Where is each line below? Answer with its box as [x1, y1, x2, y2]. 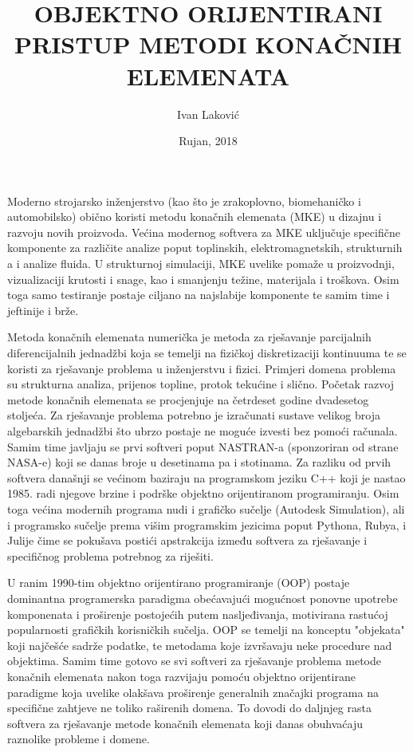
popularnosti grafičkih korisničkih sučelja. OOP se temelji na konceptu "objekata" [7, 621, 405, 638]
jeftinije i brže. [7, 301, 79, 318]
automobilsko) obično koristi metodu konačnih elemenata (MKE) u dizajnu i [7, 208, 382, 225]
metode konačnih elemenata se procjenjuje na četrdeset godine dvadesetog [7, 391, 369, 407]
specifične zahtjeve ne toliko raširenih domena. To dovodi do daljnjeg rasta [7, 699, 372, 716]
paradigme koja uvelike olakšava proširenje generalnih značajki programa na [7, 683, 379, 700]
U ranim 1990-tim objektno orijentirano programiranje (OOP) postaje [7, 574, 350, 591]
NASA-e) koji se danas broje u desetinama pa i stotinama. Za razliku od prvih [7, 454, 391, 470]
